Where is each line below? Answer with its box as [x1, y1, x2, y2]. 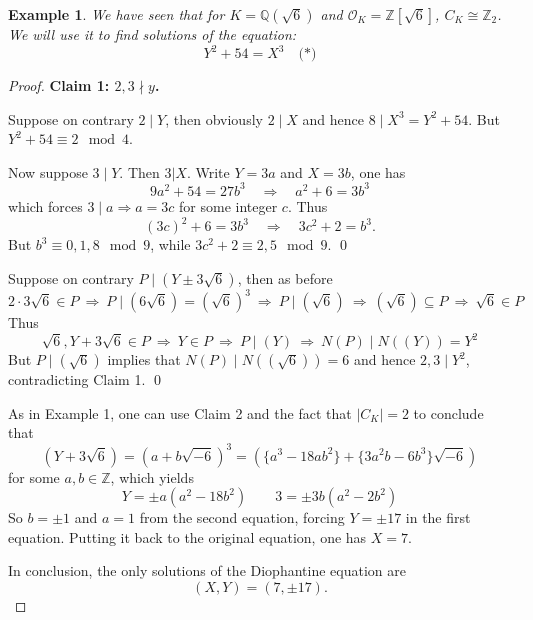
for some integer [179, 195, 278, 216]
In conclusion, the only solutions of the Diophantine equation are [8, 560, 406, 581]
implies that [107, 349, 181, 370]
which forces [8, 195, 83, 216]
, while [150, 234, 191, 255]
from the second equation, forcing [139, 507, 345, 528]
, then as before [237, 267, 333, 288]
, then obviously [165, 108, 263, 129]
